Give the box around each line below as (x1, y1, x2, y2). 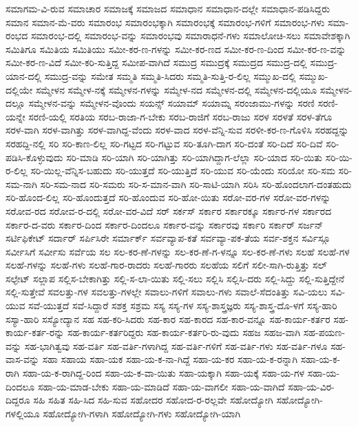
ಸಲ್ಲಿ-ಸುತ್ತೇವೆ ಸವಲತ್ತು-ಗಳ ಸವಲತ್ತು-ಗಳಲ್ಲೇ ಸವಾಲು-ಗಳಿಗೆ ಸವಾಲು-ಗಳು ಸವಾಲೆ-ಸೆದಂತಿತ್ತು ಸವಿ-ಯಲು (6, 284, 328, 299)
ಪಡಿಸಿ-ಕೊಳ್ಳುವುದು (6, 149, 63, 164)
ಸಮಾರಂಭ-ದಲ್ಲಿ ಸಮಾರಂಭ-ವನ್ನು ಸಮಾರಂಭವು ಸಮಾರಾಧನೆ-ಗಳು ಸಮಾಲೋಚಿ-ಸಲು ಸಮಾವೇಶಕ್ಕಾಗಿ (30, 28, 350, 43)
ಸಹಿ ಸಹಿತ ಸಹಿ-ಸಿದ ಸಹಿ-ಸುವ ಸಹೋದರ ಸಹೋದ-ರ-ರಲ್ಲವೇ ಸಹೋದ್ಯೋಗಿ (33, 393, 273, 407)
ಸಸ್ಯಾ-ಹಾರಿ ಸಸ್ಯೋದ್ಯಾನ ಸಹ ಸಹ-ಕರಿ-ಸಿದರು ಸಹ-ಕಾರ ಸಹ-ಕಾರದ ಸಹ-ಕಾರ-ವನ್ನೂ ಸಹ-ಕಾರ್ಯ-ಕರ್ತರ (6, 311, 330, 326)
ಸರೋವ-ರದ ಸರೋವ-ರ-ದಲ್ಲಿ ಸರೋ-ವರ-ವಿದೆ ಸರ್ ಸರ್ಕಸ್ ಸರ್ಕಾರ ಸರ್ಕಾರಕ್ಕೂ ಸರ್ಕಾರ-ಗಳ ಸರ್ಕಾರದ (6, 203, 332, 218)
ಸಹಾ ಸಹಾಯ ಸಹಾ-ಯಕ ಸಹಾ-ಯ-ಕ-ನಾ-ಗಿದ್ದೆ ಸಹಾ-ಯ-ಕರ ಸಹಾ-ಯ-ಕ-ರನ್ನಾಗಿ (42, 352, 298, 366)
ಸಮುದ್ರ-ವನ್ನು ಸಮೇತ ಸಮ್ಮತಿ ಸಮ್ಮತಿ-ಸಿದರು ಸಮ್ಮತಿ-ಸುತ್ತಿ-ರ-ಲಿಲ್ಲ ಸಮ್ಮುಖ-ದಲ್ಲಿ (44, 68, 296, 83)
